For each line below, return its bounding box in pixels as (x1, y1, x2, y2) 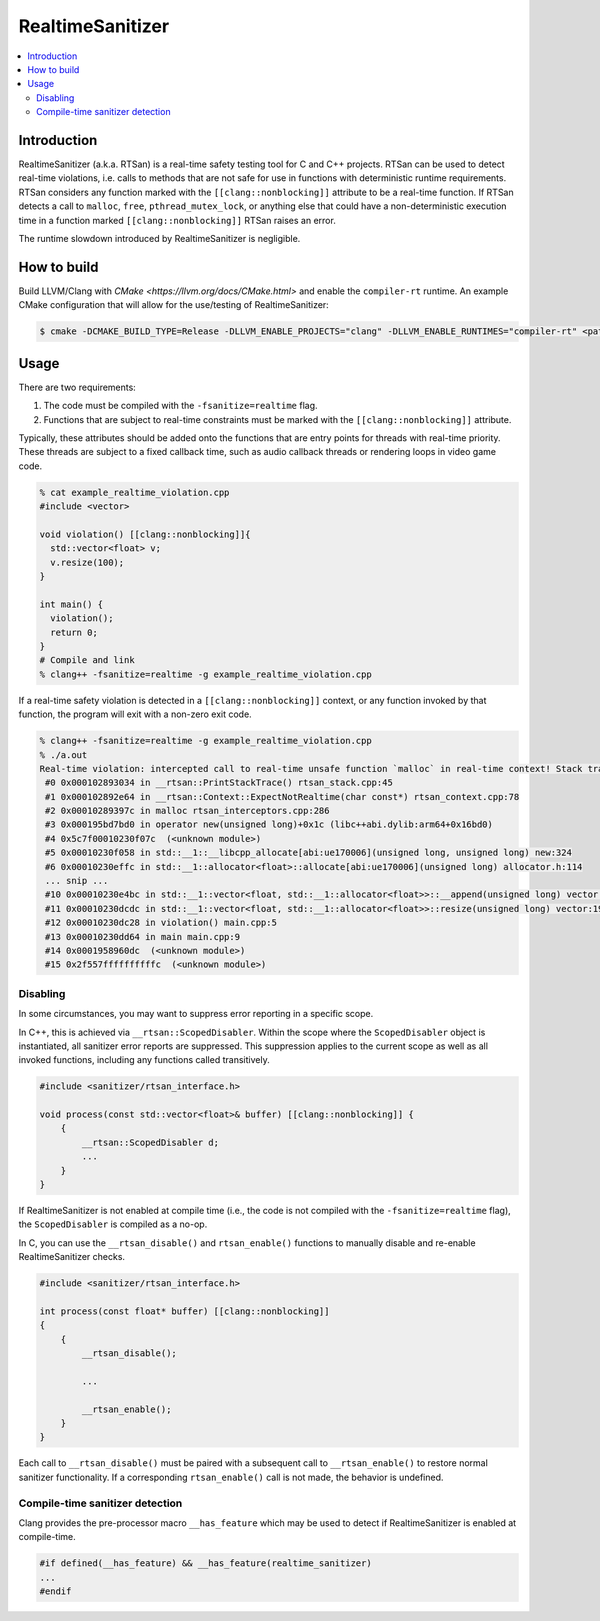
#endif (39, 1586, 72, 1597)
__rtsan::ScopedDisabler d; (81, 1136, 220, 1148)
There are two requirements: (18, 381, 137, 393)
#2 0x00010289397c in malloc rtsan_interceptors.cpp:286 (45, 805, 330, 817)
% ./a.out (39, 749, 88, 760)
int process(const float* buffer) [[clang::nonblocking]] (39, 1305, 330, 1317)
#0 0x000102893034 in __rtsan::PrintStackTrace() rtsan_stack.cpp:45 (45, 777, 394, 789)
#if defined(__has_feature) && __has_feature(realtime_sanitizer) (39, 1558, 372, 1569)
